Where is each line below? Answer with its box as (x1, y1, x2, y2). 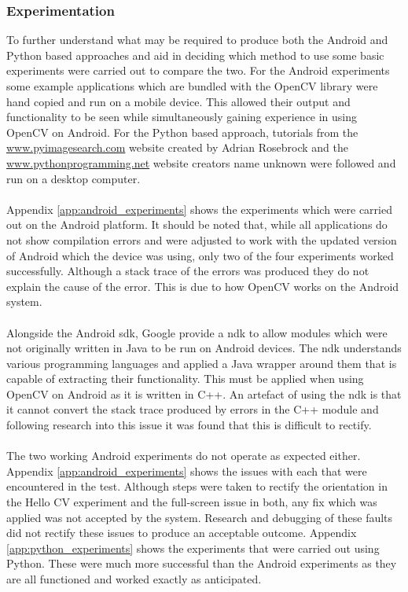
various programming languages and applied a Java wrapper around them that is (6, 355, 397, 371)
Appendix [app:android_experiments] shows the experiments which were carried (6, 200, 392, 217)
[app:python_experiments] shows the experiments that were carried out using (6, 539, 380, 556)
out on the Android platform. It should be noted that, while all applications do (6, 216, 388, 233)
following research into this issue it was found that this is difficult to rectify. (6, 417, 372, 433)
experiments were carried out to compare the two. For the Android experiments (6, 62, 390, 79)
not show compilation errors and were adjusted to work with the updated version (6, 231, 397, 248)
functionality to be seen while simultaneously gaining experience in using (6, 108, 358, 125)
